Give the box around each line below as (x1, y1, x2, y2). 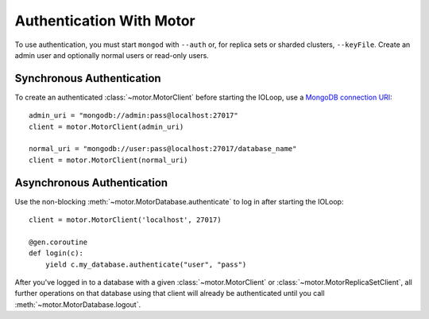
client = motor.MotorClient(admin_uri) (29, 122, 184, 131)
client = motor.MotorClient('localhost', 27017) (29, 216, 222, 224)
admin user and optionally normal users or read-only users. (14, 50, 210, 60)
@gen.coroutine (29, 237, 88, 247)
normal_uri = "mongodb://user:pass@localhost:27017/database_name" (29, 144, 297, 154)
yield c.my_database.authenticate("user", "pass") (44, 259, 247, 269)
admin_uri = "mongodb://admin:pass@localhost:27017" (29, 111, 238, 120)
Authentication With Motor (14, 12, 195, 29)
